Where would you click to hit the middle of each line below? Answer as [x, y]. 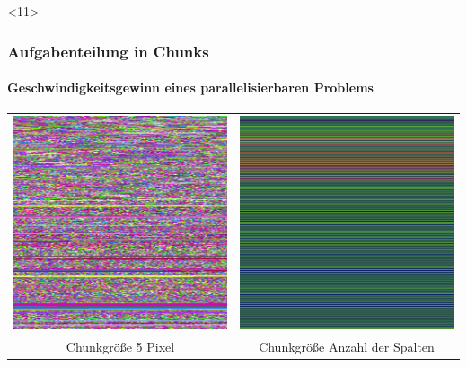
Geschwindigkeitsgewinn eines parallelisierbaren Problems [190, 87]
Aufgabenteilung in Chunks [108, 51]
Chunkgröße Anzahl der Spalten [347, 346]
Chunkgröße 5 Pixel [120, 346]
